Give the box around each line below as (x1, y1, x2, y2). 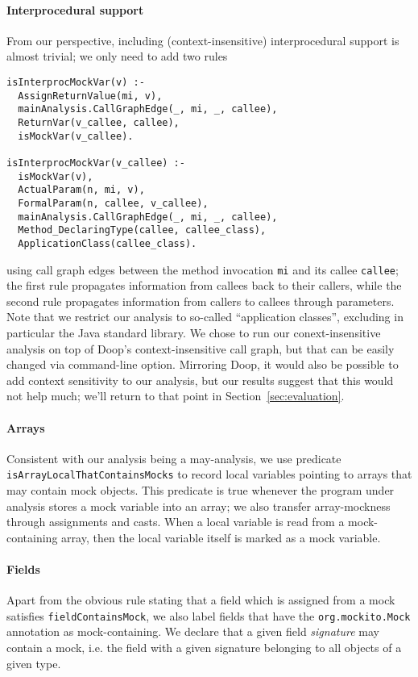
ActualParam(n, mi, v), (18, 184, 145, 196)
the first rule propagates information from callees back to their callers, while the (6, 277, 402, 294)
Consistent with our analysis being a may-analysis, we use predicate (6, 449, 341, 466)
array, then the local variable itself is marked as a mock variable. (61, 529, 381, 545)
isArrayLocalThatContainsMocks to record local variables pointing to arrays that (6, 466, 412, 483)
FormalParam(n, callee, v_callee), (18, 197, 209, 209)
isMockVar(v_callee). (18, 130, 134, 142)
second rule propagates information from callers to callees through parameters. (6, 292, 395, 309)
